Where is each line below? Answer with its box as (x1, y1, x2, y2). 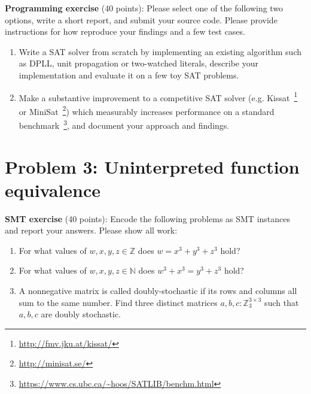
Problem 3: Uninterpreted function (5, 154, 300, 178)
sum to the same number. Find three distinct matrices (19, 296, 218, 308)
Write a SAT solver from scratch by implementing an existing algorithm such (19, 45, 302, 57)
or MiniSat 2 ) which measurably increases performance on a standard (19, 103, 275, 117)
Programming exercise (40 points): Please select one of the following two (5, 2, 283, 14)
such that (264, 296, 299, 308)
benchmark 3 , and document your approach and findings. (19, 117, 230, 131)
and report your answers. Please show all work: (5, 224, 178, 237)
